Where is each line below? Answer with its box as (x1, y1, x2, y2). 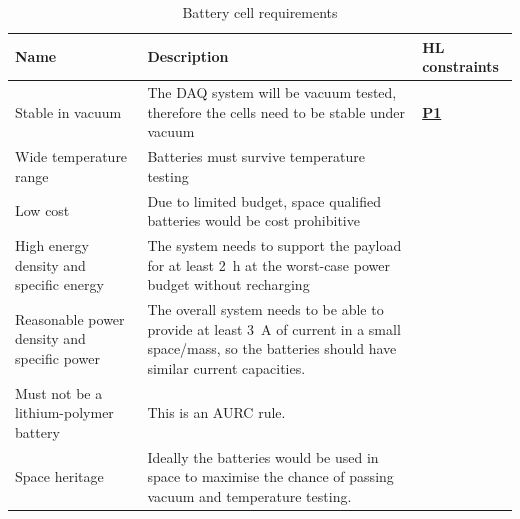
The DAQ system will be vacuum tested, (147, 82, 397, 103)
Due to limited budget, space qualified (147, 190, 381, 211)
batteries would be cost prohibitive (147, 210, 360, 231)
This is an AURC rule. (147, 402, 286, 423)
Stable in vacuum (15, 101, 122, 122)
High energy (15, 234, 89, 255)
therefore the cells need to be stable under (147, 101, 406, 122)
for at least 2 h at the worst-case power (147, 254, 390, 275)
